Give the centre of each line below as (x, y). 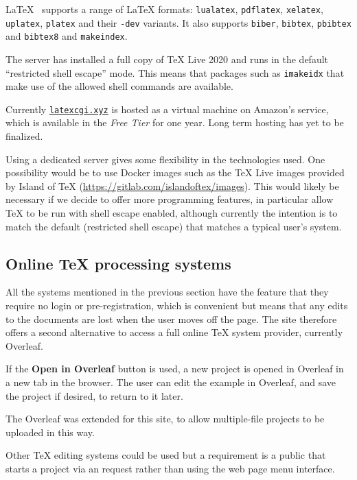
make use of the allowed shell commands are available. (119, 86)
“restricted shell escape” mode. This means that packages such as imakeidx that (175, 72)
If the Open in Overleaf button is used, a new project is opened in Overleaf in (175, 369)
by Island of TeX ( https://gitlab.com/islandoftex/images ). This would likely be (172, 185)
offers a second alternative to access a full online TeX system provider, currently (174, 332)
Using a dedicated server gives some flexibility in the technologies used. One (165, 159)
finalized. (24, 136)
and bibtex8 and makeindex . (67, 36)
